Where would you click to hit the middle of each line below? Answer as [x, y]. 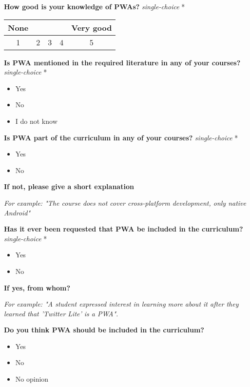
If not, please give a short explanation [69, 186]
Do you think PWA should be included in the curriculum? [104, 330]
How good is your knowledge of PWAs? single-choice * [95, 6]
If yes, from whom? [37, 287]
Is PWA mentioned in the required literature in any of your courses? [122, 62]
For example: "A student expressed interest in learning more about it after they [121, 304]
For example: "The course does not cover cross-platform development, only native [125, 203]
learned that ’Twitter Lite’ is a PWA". [61, 313]
